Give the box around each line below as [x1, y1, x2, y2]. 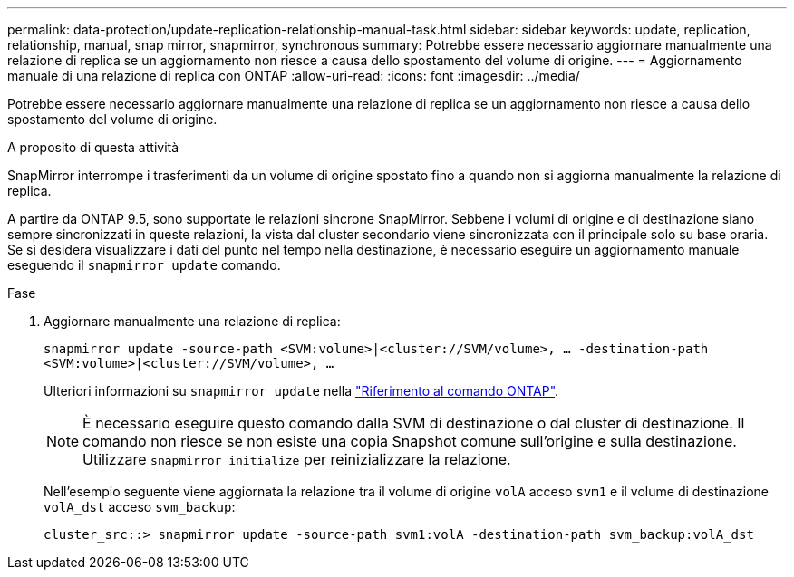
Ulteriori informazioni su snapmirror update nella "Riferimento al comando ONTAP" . [44, 383, 559, 399]
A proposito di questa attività [7, 139, 179, 155]
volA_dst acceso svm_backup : [44, 499, 236, 514]
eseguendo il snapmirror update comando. [7, 257, 281, 273]
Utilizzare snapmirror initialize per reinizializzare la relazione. [82, 450, 511, 468]
